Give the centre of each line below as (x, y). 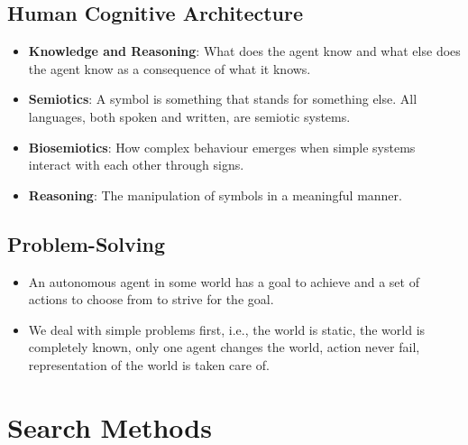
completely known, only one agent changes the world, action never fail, (224, 347)
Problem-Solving (87, 243)
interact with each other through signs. (136, 165)
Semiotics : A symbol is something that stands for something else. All (223, 99)
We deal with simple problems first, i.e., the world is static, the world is (227, 329)
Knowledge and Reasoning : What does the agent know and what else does (244, 51)
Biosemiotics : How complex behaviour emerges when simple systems (222, 147)
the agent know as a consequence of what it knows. (170, 68)
